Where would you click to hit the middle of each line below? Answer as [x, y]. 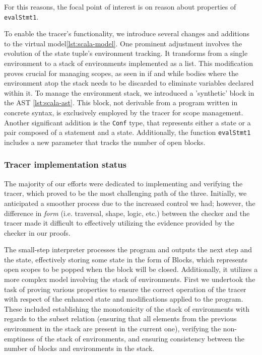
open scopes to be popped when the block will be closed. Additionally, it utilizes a [131, 269]
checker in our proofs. [37, 232]
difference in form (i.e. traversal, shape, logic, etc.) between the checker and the [127, 213]
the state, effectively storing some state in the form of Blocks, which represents [126, 259]
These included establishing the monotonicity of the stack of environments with [127, 308]
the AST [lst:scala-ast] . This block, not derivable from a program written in [121, 102]
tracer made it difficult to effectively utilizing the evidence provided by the [119, 223]
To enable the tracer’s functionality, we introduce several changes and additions [127, 33]
